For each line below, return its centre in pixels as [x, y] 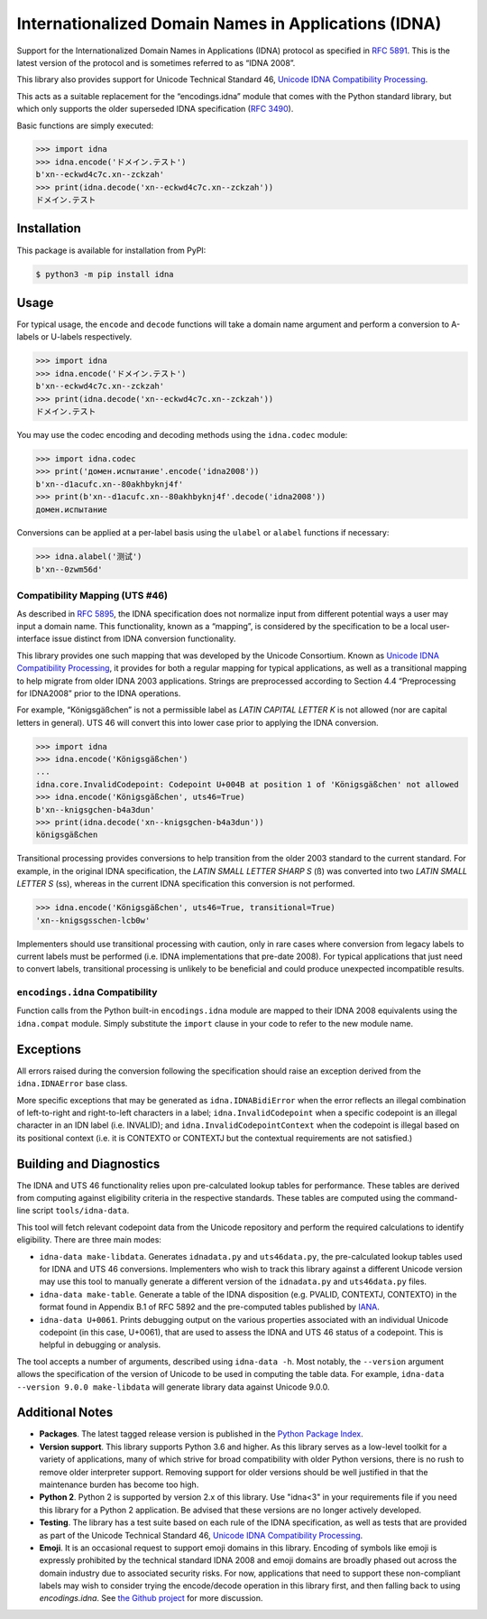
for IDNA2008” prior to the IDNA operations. [99, 693]
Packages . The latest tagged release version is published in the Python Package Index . [202, 1434]
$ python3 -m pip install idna [105, 274]
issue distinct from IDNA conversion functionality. [144, 639]
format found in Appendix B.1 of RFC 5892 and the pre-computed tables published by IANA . [210, 1307]
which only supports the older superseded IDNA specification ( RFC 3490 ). [155, 109]
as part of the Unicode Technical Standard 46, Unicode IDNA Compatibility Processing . [201, 1535]
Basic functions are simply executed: [85, 126]
